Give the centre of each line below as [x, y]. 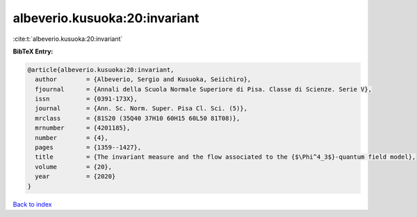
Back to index [32, 204]
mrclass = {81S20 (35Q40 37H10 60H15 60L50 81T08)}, [138, 118]
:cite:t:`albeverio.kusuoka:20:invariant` [68, 39]
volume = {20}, [74, 167]
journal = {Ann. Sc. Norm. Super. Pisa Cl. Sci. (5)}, [141, 108]
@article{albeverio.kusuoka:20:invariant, [101, 70]
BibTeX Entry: [33, 51]
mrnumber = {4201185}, [83, 128]
